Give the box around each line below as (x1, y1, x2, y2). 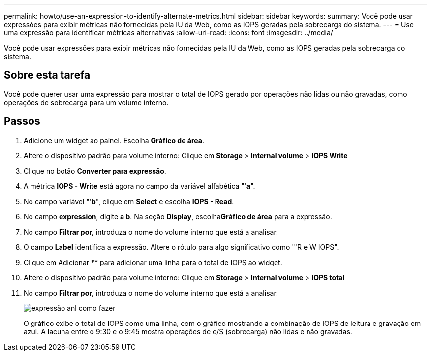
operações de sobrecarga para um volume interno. (4, 98, 169, 107)
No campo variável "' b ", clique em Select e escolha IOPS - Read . (24, 197, 234, 206)
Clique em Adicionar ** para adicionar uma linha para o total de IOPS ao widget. (24, 258, 282, 266)
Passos (4, 115, 40, 128)
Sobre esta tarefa (4, 69, 91, 82)
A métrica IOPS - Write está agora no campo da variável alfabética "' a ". (24, 181, 255, 190)
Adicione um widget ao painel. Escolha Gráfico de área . (24, 136, 204, 145)
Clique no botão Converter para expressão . (24, 166, 166, 175)
